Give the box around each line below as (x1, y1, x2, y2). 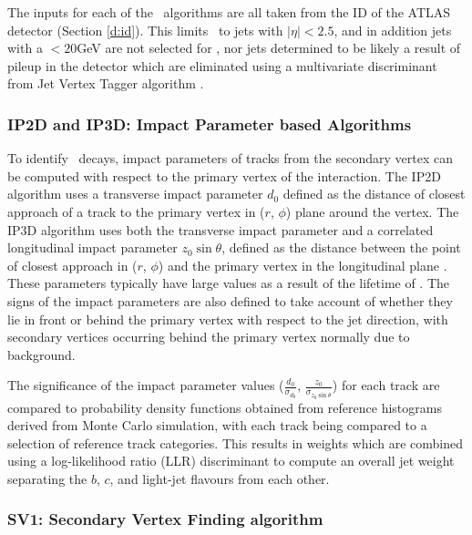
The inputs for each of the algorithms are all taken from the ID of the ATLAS (7, 3, 451, 21)
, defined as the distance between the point (221, 238, 461, 257)
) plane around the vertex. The (285, 201, 459, 221)
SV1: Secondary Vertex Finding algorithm (7, 508, 323, 530)
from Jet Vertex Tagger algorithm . (7, 74, 204, 93)
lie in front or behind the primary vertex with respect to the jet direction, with (7, 309, 448, 328)
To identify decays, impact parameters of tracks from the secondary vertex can (7, 149, 453, 168)
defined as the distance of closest (282, 184, 466, 203)
